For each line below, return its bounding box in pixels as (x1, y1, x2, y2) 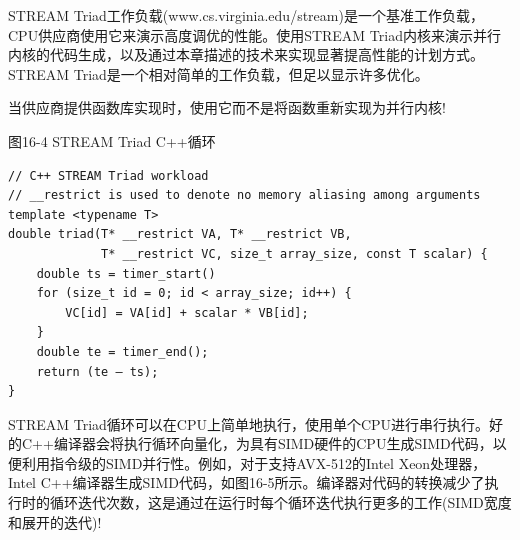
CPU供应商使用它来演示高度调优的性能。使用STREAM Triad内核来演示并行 (8, 24, 501, 45)
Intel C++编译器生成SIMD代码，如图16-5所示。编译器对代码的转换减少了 (8, 472, 485, 493)
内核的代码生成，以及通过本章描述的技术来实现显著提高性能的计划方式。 (8, 44, 484, 65)
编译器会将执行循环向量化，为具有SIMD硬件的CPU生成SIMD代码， (53, 433, 493, 454)
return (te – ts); (36, 364, 159, 379)
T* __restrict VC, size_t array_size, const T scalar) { (101, 246, 488, 261)
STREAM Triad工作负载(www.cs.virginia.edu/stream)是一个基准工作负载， (8, 5, 484, 25)
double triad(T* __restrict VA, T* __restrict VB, (8, 227, 352, 242)
